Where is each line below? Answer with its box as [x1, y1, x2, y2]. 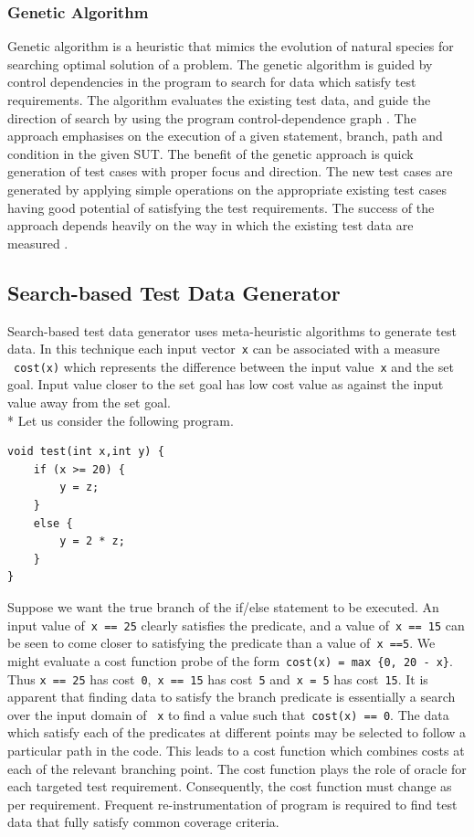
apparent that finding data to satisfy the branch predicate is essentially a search [7, 687, 456, 706]
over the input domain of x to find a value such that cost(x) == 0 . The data [7, 705, 449, 724]
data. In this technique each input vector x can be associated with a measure [7, 339, 440, 358]
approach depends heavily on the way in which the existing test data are [7, 216, 414, 235]
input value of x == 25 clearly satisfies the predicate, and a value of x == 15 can [7, 615, 465, 634]
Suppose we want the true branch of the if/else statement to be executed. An [7, 597, 439, 616]
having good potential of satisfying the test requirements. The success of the [7, 197, 435, 217]
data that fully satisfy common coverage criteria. [7, 812, 279, 832]
